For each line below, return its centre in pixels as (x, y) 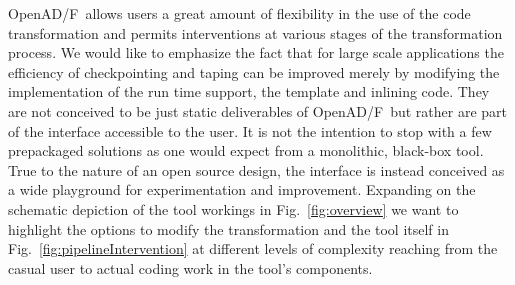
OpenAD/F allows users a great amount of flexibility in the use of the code (239, 13)
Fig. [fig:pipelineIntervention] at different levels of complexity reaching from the (253, 248)
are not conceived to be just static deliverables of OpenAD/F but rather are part (258, 110)
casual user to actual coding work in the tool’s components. (190, 267)
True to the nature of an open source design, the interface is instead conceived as (256, 169)
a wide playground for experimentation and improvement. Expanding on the (242, 189)
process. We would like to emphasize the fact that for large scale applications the (256, 52)
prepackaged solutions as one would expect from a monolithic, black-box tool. (246, 150)
